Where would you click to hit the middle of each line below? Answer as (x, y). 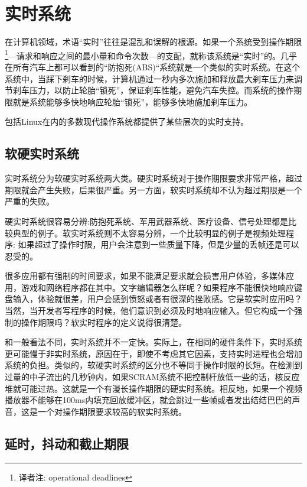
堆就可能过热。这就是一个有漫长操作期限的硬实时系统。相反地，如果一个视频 (153, 388)
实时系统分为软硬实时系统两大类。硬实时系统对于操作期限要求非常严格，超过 (153, 178)
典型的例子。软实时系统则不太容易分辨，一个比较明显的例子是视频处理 (149, 233)
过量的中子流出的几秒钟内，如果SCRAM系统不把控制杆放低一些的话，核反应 (152, 377)
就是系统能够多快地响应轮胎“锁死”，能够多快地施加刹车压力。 (133, 101)
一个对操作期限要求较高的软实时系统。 (112, 411)
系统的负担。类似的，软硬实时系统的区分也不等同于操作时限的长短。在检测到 (153, 365)
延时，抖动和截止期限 (67, 443)
